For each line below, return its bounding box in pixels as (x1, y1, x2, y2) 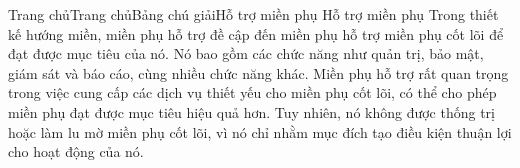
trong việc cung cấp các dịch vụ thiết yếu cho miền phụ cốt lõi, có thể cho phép (8, 82, 497, 103)
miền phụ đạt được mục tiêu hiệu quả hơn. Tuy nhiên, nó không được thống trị (8, 101, 496, 122)
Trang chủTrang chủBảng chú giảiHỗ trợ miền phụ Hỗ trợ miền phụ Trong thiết (8, 4, 499, 24)
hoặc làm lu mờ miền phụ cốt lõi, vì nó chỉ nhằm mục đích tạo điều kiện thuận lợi (8, 121, 512, 142)
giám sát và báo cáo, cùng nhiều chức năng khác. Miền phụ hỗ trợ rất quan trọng (8, 62, 509, 83)
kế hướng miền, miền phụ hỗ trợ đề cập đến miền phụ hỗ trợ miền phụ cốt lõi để (8, 23, 504, 44)
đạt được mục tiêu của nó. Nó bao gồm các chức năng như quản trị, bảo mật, (8, 43, 484, 64)
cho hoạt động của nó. (8, 141, 144, 162)
